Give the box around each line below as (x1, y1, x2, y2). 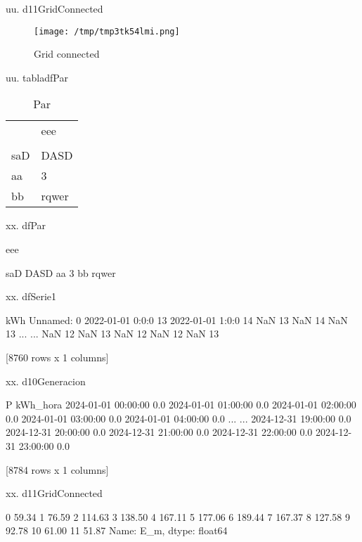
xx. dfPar (6, 218, 46, 233)
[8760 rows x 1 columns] (6, 350, 109, 364)
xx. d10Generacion (6, 373, 86, 388)
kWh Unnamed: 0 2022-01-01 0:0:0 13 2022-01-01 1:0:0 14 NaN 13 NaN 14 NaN (6, 312, 348, 327)
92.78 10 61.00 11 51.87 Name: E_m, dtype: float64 (6, 523, 228, 538)
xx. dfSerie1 (6, 289, 57, 304)
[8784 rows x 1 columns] (6, 462, 109, 477)
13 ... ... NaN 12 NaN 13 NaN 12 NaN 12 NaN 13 (6, 326, 219, 341)
